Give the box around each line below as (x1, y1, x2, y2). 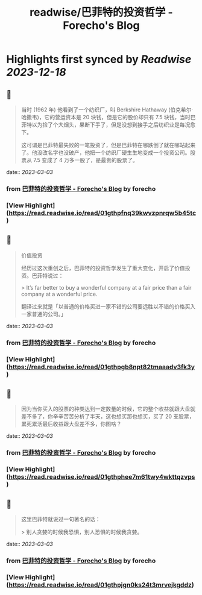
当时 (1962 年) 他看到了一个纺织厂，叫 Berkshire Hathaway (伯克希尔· (21, 106, 194, 113)
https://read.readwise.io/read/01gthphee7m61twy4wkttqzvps (8, 473, 195, 481)
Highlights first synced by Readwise (6, 52, 192, 66)
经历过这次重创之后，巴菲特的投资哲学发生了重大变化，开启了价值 (21, 264, 185, 272)
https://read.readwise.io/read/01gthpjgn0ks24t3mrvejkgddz (8, 581, 192, 589)
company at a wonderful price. (21, 290, 98, 297)
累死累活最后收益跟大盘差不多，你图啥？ (21, 420, 122, 428)
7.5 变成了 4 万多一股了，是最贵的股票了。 (33, 157, 138, 163)
